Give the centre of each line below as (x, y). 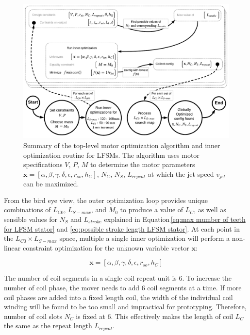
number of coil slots (33, 316)
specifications (43, 164)
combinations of (27, 209)
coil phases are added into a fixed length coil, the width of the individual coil (118, 297)
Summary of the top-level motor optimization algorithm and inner (122, 145)
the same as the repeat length (48, 326)
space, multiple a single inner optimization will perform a (145, 238)
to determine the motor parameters (142, 164)
